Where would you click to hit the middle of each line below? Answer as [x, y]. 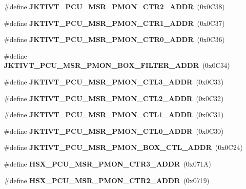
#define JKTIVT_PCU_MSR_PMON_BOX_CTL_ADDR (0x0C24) [123, 147]
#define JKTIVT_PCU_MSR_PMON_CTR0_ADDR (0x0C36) [114, 39]
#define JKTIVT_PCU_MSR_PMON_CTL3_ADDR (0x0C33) [114, 81]
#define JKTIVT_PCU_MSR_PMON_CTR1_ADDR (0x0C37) [114, 23]
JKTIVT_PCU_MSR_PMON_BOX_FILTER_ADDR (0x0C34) [117, 65]
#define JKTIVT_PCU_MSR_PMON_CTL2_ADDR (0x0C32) [114, 98]
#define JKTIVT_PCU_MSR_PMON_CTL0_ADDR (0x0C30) [114, 131]
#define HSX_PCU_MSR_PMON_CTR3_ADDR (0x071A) [108, 163]
